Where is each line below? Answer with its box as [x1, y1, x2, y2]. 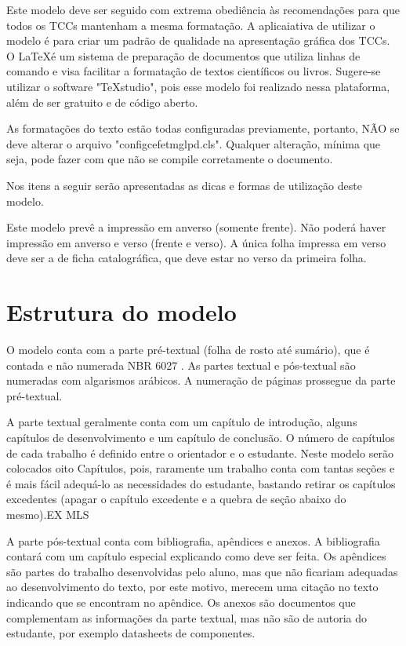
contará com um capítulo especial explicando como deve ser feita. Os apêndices [6, 548, 386, 564]
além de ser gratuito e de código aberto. [6, 93, 198, 110]
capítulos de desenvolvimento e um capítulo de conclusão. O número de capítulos [6, 429, 395, 445]
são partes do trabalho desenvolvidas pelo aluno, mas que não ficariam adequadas [6, 563, 398, 579]
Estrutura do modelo [6, 296, 237, 328]
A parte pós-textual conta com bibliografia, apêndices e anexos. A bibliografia [6, 532, 380, 549]
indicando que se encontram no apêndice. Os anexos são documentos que [6, 593, 356, 610]
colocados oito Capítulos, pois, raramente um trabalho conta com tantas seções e [6, 460, 395, 476]
